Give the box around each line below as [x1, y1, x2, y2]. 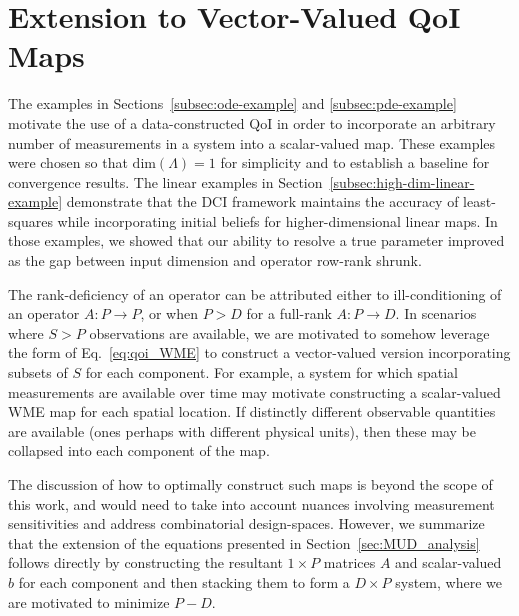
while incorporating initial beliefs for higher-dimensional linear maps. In [57, 210, 498, 231]
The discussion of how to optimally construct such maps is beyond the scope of [8, 474, 493, 494]
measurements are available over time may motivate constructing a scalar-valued [8, 381, 501, 402]
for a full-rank [246, 303, 332, 324]
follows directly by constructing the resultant [8, 552, 283, 573]
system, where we [395, 571, 502, 592]
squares [8, 210, 53, 231]
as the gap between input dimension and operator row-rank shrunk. [8, 250, 422, 271]
